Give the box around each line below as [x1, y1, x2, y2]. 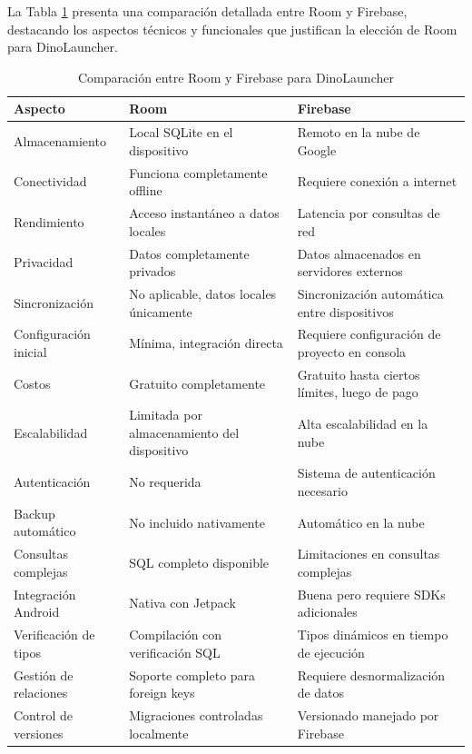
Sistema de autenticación [297, 463, 436, 482]
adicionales [297, 602, 358, 621]
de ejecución [297, 642, 365, 661]
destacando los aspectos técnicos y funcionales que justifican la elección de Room [7, 19, 457, 38]
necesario [297, 481, 348, 500]
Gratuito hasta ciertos [297, 364, 420, 383]
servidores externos [297, 262, 403, 281]
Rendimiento [14, 212, 84, 231]
